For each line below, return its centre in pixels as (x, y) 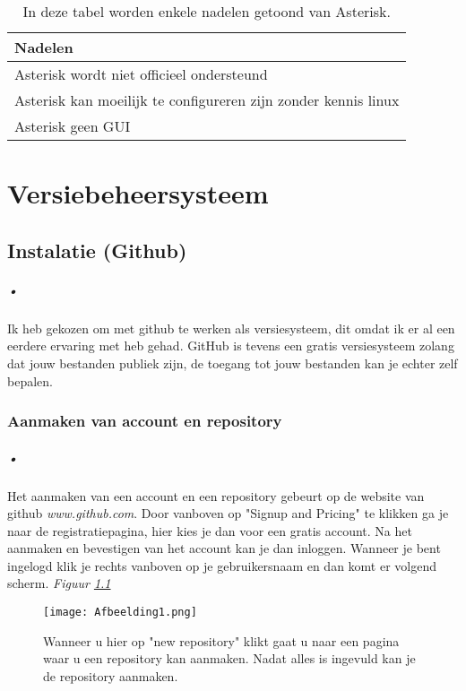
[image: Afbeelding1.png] (120, 613)
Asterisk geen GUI (73, 126)
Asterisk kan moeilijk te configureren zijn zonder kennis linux (207, 100)
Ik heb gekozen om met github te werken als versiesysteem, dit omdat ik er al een (231, 328)
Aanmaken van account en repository (145, 421)
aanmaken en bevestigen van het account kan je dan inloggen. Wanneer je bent (224, 548)
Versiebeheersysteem (138, 193)
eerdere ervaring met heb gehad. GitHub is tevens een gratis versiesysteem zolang (231, 345)
